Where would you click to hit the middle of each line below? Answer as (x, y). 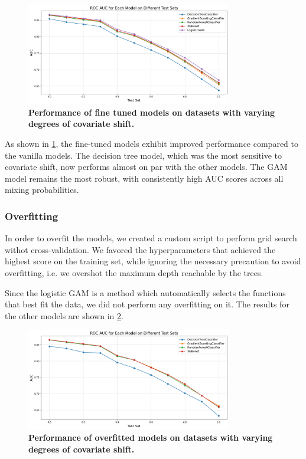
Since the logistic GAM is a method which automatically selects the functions (145, 292)
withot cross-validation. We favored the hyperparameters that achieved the (140, 249)
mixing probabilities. (42, 190)
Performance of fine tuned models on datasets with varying (152, 112)
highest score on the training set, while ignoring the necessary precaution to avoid (153, 261)
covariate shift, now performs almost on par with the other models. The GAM (146, 167)
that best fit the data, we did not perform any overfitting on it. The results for (147, 304)
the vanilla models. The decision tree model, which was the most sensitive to (144, 155)
